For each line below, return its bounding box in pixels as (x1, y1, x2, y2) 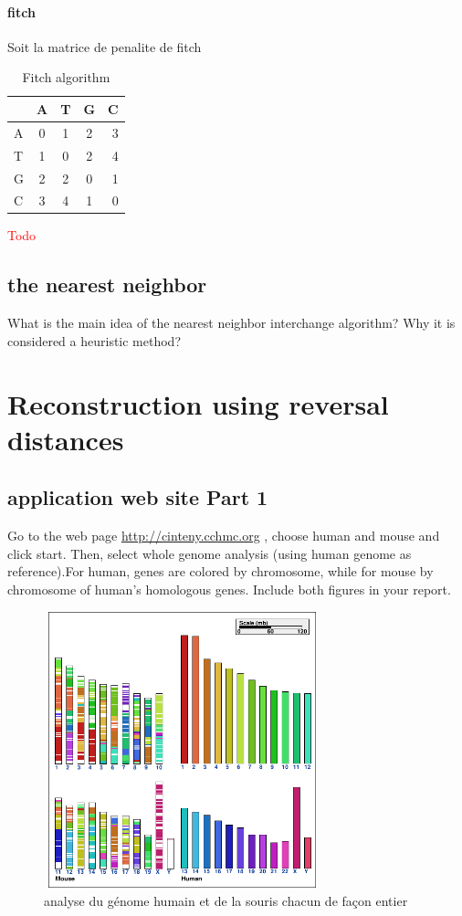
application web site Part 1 (7, 483, 268, 511)
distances (7, 420, 124, 458)
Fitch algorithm (22, 68, 110, 87)
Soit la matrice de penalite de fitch (7, 37, 202, 56)
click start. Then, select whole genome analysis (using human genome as (7, 543, 412, 563)
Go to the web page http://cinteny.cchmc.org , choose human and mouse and (7, 526, 440, 545)
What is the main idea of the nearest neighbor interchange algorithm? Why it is (7, 313, 456, 332)
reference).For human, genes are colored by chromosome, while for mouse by (7, 562, 434, 581)
